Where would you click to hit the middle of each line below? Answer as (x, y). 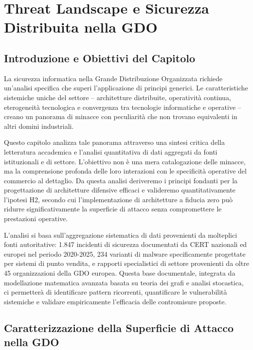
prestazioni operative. (36, 219)
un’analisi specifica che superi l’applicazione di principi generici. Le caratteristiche (126, 88)
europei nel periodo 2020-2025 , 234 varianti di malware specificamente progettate (125, 254)
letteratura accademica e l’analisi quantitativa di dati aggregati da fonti (111, 151)
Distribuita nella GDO (81, 27)
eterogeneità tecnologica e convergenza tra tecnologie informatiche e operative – (123, 107)
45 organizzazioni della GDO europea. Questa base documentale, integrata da (120, 273)
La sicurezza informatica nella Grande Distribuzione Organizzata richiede (113, 78)
